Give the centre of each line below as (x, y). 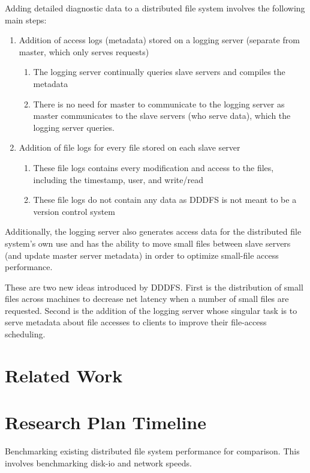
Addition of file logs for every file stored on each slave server (130, 147)
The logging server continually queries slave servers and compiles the (159, 72)
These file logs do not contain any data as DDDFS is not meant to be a (165, 200)
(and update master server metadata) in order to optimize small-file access (142, 255)
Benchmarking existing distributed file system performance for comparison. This (152, 451)
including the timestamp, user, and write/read (118, 179)
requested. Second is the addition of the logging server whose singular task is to (151, 310)
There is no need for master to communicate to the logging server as (159, 104)
